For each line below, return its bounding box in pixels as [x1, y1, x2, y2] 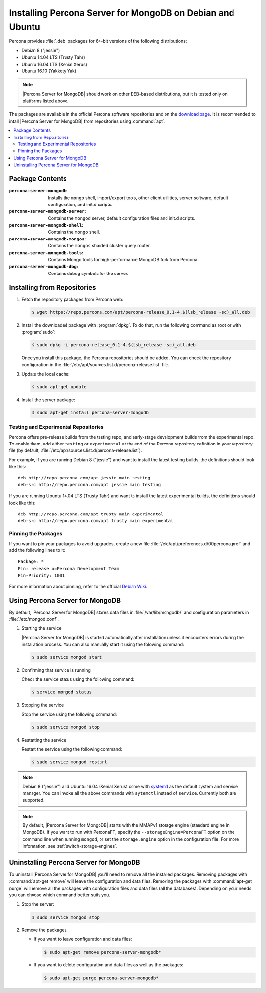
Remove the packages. [21, 927, 68, 933]
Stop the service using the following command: [21, 711, 117, 717]
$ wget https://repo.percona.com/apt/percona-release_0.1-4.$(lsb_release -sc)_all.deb [32, 309, 250, 315]
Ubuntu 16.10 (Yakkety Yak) [21, 68, 77, 74]
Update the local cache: [21, 371, 70, 377]
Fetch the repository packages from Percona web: [21, 296, 124, 302]
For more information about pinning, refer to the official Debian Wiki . [9, 583, 148, 589]
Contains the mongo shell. [48, 229, 100, 235]
